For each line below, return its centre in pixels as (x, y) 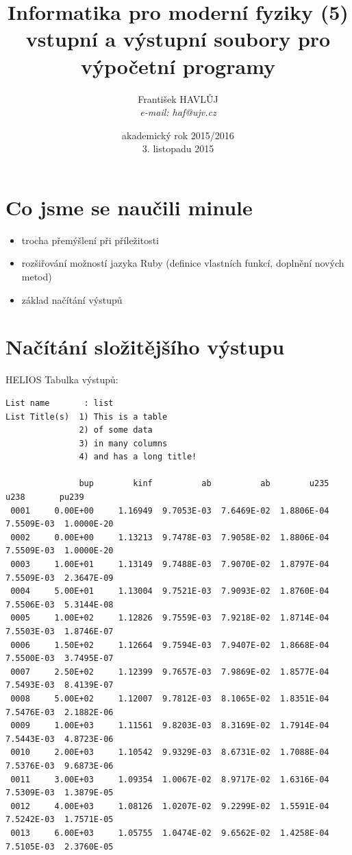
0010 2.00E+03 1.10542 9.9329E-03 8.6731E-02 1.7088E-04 (170, 752)
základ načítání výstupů (72, 299)
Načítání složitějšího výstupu (145, 347)
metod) (37, 276)
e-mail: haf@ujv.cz (178, 112)
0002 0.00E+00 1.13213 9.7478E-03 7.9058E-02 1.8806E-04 (170, 537)
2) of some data (116, 430)
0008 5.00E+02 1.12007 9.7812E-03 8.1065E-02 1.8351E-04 (170, 698)
